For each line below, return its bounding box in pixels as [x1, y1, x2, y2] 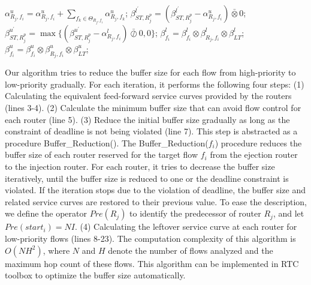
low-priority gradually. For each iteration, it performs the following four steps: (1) [5, 77, 304, 90]
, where [43, 244, 70, 256]
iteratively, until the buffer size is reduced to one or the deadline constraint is [5, 172, 289, 184]
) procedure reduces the [215, 136, 302, 149]
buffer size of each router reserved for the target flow [5, 148, 198, 161]
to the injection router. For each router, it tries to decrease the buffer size [5, 160, 275, 172]
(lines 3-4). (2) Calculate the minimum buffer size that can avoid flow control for [5, 101, 301, 114]
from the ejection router [210, 148, 298, 161]
